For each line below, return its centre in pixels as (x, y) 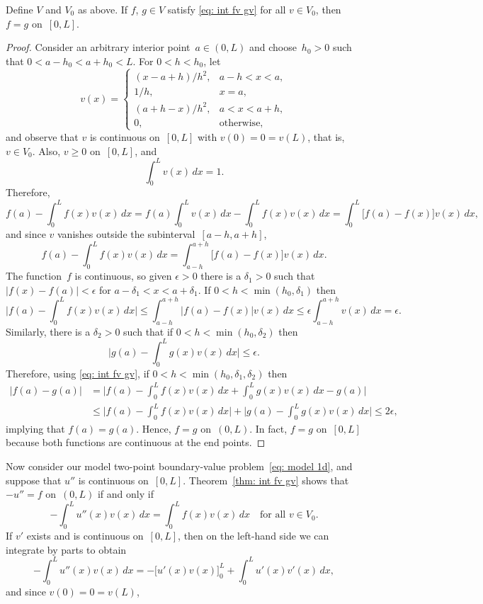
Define (19, 9)
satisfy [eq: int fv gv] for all (227, 9)
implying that (35, 428)
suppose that (34, 480)
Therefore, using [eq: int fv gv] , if (78, 373)
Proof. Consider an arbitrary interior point (98, 47)
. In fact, (268, 428)
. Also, (46, 150)
